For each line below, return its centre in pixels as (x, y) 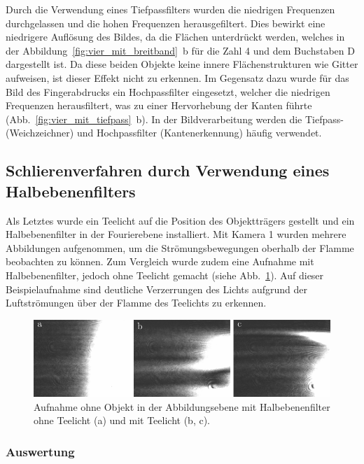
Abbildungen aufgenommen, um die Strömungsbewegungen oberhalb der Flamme (180, 247)
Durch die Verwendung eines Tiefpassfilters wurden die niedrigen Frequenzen (170, 9)
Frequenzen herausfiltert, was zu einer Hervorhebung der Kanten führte (159, 105)
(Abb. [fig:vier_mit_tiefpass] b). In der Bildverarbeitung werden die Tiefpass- (175, 119)
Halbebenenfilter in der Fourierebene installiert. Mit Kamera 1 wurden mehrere (176, 234)
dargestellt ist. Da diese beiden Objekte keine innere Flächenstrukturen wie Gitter (182, 64)
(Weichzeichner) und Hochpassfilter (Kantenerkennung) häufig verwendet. (164, 133)
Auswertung (40, 451)
